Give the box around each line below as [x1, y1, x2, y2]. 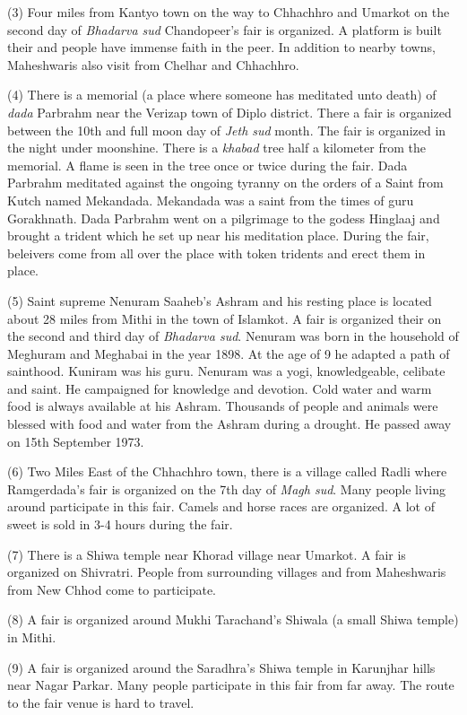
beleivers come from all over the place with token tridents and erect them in [7, 243, 426, 262]
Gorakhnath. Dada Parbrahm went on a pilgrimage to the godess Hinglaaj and [7, 208, 440, 227]
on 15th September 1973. [7, 432, 144, 450]
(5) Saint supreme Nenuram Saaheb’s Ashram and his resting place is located [7, 291, 432, 310]
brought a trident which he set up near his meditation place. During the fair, [7, 226, 429, 245]
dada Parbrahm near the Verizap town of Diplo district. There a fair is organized [7, 102, 452, 121]
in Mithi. [7, 628, 56, 646]
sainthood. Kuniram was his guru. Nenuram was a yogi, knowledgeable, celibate [7, 362, 445, 380]
